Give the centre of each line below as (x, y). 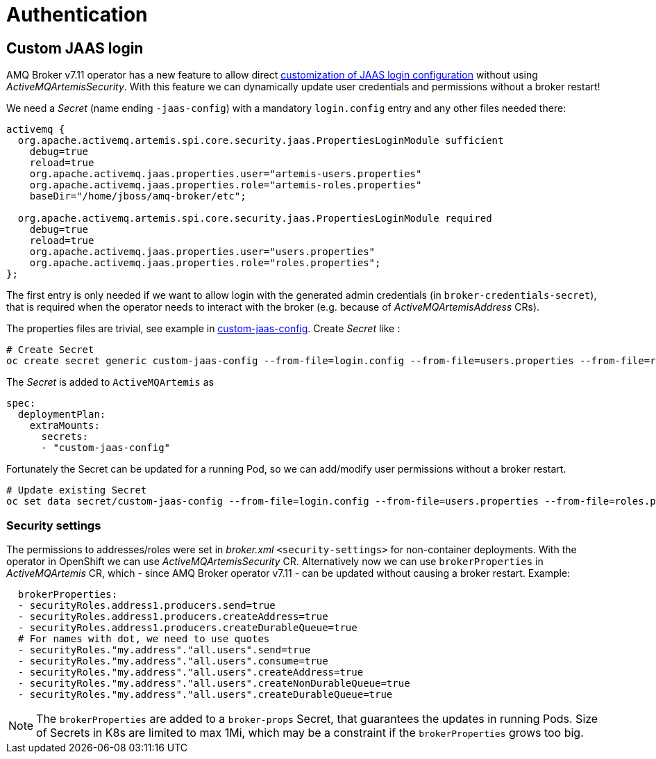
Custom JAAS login (75, 48)
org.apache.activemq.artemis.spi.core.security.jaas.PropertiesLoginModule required (255, 219)
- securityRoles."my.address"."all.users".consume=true (173, 661)
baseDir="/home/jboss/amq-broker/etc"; (138, 196)
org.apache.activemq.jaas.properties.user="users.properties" (202, 252)
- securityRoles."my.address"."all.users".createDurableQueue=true (205, 694)
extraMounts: (65, 426)
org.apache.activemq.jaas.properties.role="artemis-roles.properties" (226, 185)
